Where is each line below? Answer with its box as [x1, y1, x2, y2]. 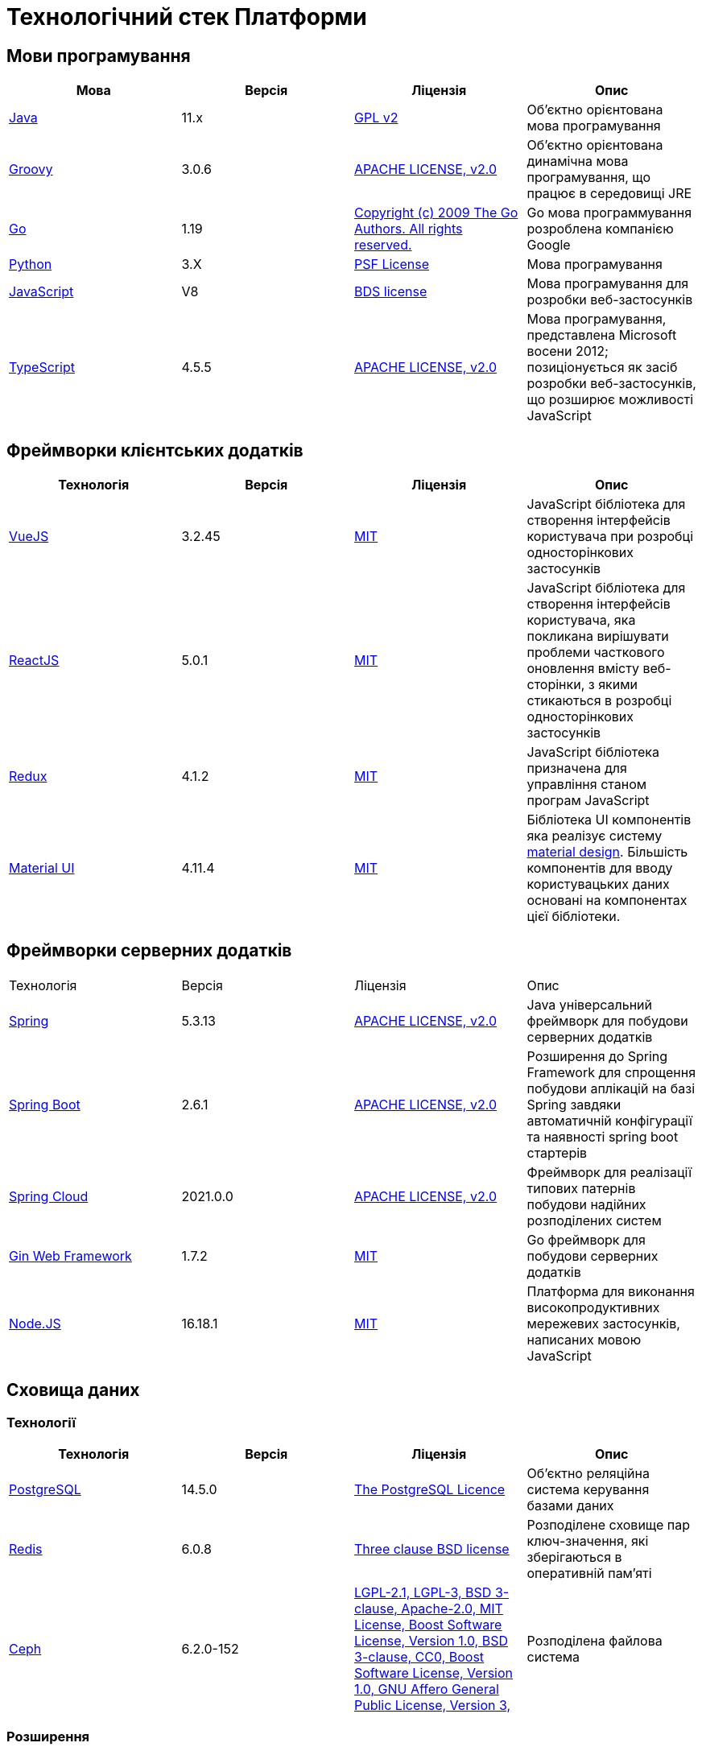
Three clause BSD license [354, 1541, 510, 1558]
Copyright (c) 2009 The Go [354, 204, 518, 221]
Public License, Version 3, [354, 1697, 511, 1714]
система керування [526, 1481, 650, 1498]
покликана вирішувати [526, 628, 669, 645]
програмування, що [526, 169, 651, 186]
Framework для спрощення [526, 1063, 696, 1080]
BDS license [354, 283, 427, 300]
